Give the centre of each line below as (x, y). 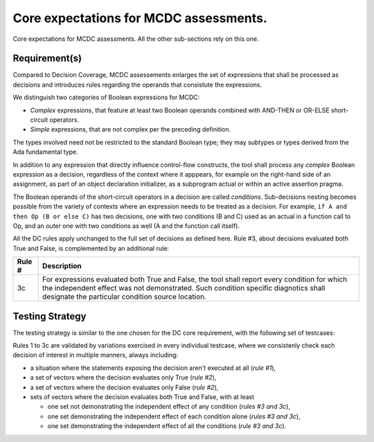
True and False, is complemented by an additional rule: (91, 248)
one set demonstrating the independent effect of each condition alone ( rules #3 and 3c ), (174, 416)
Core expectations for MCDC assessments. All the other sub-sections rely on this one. (136, 39)
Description (62, 266)
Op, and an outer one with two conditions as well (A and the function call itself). (126, 226)
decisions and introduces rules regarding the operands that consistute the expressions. (137, 85)
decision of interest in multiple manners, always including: (96, 355)
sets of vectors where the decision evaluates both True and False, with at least (142, 397)
